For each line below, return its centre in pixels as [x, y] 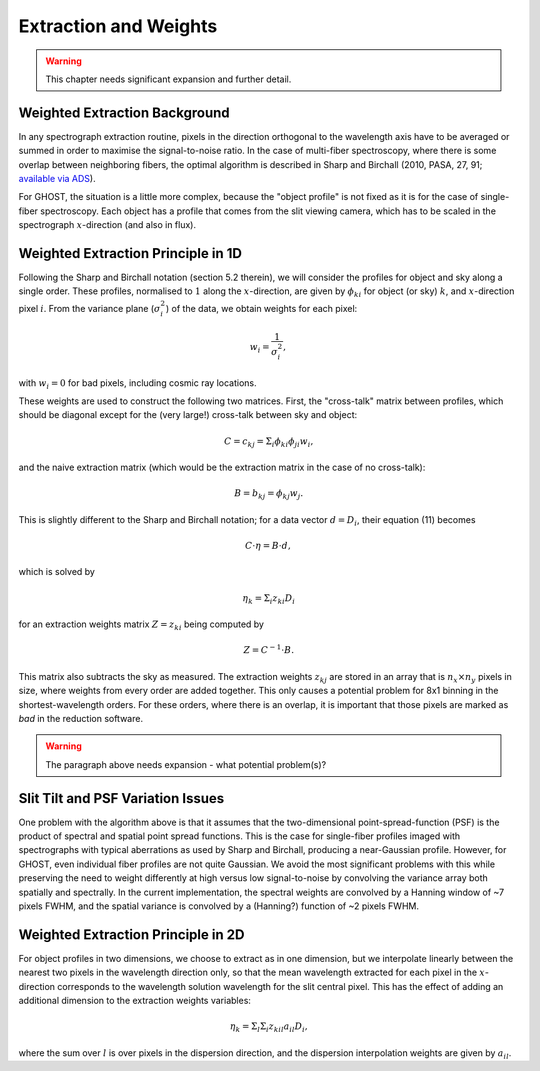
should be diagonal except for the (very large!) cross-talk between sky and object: [188, 415]
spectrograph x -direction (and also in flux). [107, 225]
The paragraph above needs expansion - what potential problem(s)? [186, 764]
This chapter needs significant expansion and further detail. [168, 79]
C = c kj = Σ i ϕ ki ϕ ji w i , [268, 442]
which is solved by [56, 572]
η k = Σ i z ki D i [268, 599]
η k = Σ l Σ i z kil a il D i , [269, 1028]
